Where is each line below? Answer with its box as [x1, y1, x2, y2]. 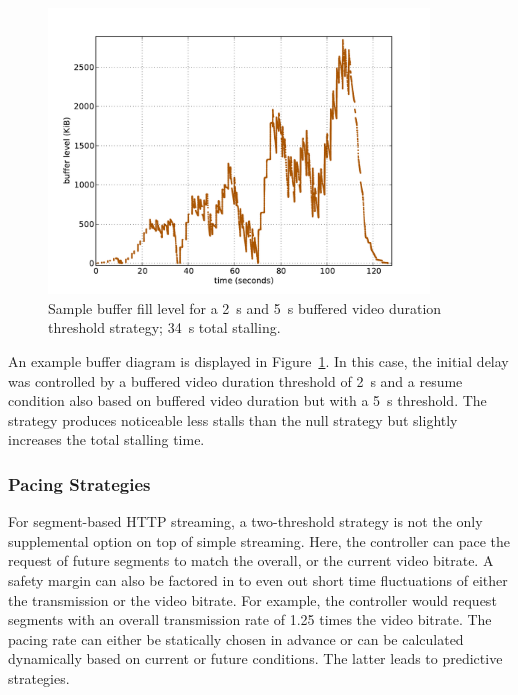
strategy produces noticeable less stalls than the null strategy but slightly [8, 409, 458, 430]
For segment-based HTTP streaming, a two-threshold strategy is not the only [8, 511, 483, 532]
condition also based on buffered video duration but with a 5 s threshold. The [8, 390, 487, 411]
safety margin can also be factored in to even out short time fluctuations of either [8, 569, 508, 590]
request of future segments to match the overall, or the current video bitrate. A [8, 550, 494, 571]
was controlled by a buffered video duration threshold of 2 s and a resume [8, 370, 463, 391]
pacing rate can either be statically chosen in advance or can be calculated [8, 628, 464, 649]
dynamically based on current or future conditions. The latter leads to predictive [8, 648, 503, 669]
